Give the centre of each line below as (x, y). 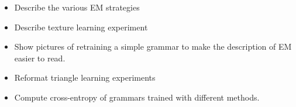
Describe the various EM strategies (77, 7)
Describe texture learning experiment (81, 27)
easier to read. (40, 58)
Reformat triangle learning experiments (85, 77)
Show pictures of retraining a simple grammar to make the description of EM (153, 46)
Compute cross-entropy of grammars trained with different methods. (137, 97)
